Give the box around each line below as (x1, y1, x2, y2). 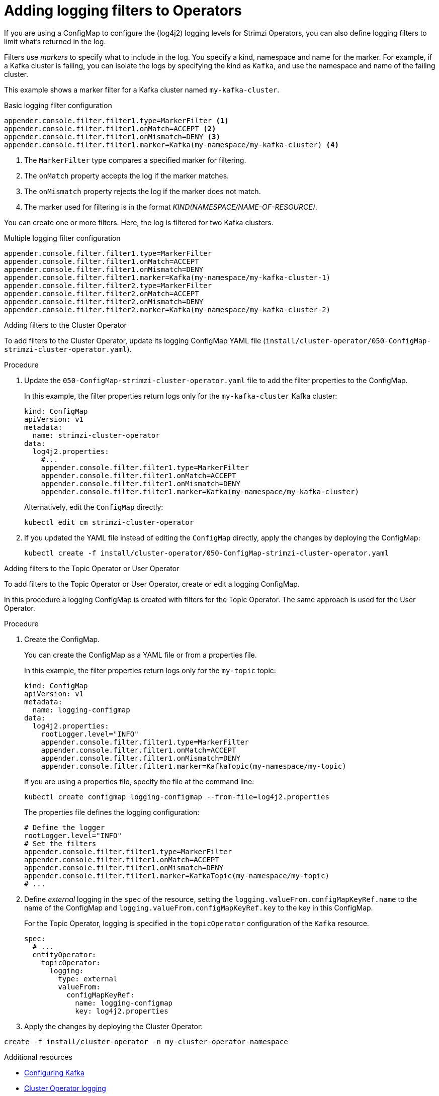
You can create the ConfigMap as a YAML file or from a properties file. (24, 650, 257, 659)
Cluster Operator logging (24, 1083, 106, 1092)
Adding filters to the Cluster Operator (4, 320, 127, 329)
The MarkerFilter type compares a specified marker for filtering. (24, 155, 246, 164)
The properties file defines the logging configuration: (24, 807, 200, 816)
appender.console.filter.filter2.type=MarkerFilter (4, 281, 212, 290)
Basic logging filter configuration (4, 101, 112, 110)
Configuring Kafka (24, 1068, 84, 1077)
